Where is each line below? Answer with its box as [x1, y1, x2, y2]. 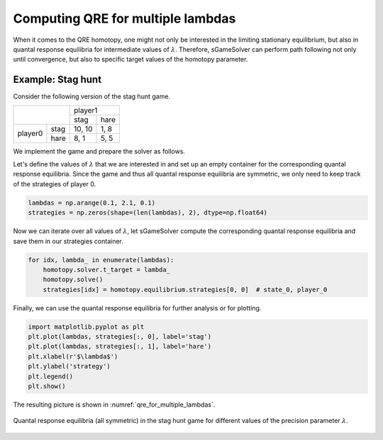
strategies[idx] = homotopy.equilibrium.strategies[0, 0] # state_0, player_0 [43, 286, 328, 293]
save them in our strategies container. [13, 237, 124, 245]
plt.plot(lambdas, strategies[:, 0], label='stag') [28, 333, 212, 341]
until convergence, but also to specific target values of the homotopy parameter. [13, 55, 248, 64]
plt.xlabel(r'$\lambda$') [28, 352, 118, 361]
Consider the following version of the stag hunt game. [13, 92, 170, 101]
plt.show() [28, 383, 66, 390]
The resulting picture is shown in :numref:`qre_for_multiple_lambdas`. [13, 400, 216, 409]
